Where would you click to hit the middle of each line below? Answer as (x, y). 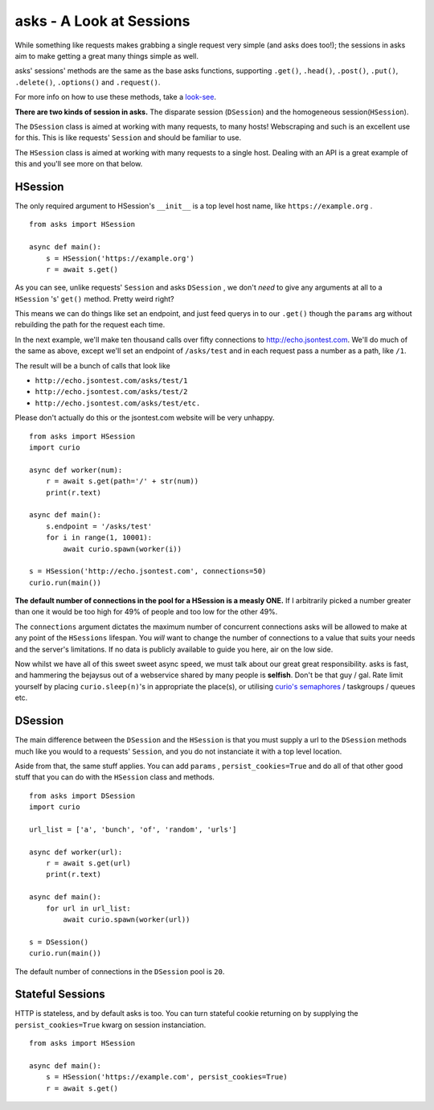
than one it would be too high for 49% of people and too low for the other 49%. (146, 612)
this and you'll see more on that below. (79, 164)
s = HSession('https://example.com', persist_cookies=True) (167, 1077)
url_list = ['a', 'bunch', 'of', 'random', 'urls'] (133, 829)
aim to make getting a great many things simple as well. (106, 55)
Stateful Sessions (60, 995)
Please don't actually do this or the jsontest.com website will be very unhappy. (145, 417)
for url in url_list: (88, 908)
